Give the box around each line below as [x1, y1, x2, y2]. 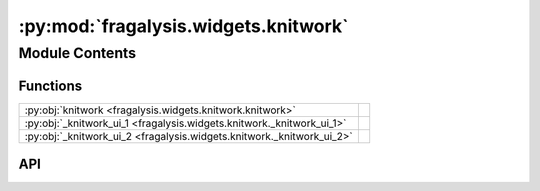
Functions [18, 77, 83, 94]
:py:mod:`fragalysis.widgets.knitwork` [18, 15, 349, 37]
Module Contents [18, 44, 137, 62]
